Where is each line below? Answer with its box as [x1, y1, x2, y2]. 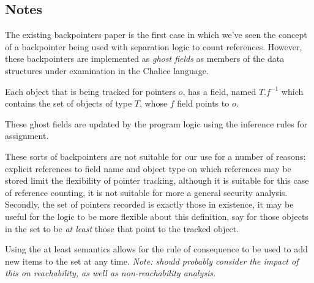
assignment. [5, 129, 49, 142]
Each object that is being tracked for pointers [5, 85, 176, 97]
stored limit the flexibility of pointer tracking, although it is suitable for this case [5, 174, 309, 187]
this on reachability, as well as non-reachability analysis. [5, 266, 216, 279]
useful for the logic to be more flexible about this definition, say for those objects [5, 209, 308, 222]
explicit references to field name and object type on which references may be [5, 162, 291, 175]
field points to [177, 97, 230, 110]
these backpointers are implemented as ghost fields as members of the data [5, 52, 285, 65]
